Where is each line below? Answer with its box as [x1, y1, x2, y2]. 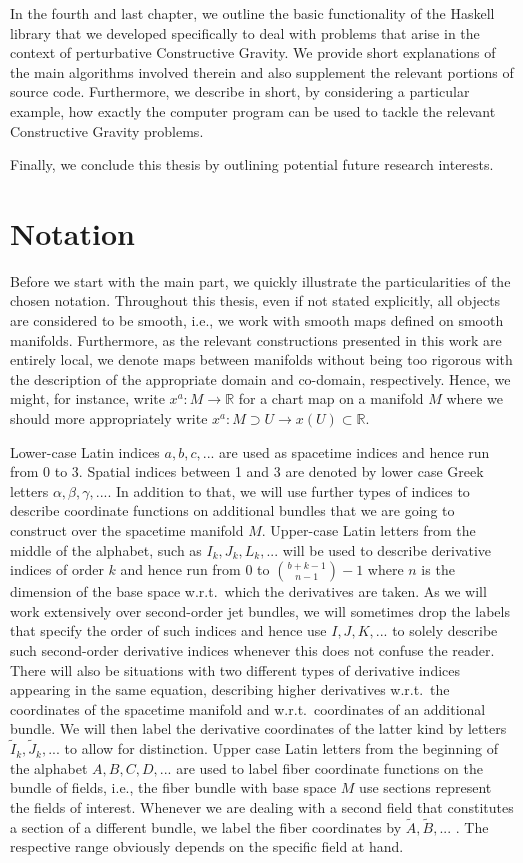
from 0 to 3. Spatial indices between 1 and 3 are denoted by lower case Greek [10, 461, 484, 482]
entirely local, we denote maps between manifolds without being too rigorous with [10, 349, 513, 370]
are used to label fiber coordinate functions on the [176, 757, 483, 778]
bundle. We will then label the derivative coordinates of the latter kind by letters [10, 718, 507, 739]
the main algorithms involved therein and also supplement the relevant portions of [10, 61, 514, 82]
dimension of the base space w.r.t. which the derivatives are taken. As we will [10, 581, 487, 602]
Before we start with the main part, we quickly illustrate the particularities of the [10, 270, 511, 291]
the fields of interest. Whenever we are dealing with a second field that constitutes [10, 796, 514, 817]
